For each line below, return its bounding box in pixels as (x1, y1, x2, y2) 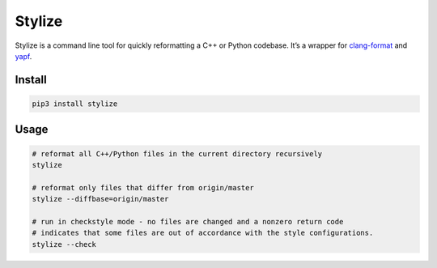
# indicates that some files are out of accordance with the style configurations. (32, 228, 374, 238)
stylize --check (32, 240, 97, 249)
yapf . (15, 51, 32, 61)
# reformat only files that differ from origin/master (32, 183, 254, 192)
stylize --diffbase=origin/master (32, 194, 169, 204)
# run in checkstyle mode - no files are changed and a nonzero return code (32, 217, 344, 226)
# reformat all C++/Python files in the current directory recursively (32, 149, 323, 158)
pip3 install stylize (32, 99, 118, 108)
